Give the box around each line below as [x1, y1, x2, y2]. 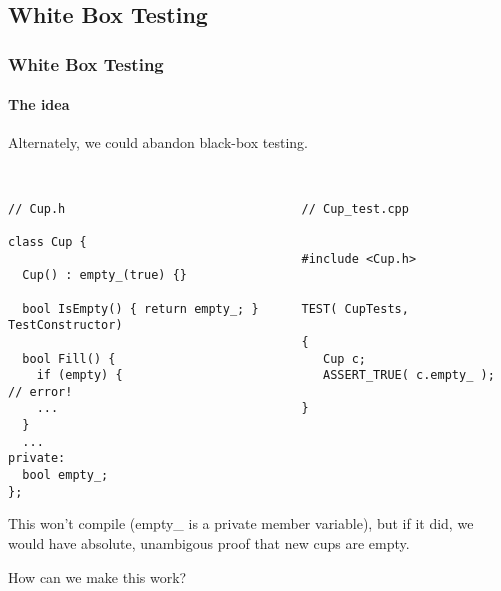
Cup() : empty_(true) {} [22, 268, 187, 283]
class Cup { [8, 234, 87, 249]
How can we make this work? [8, 566, 187, 587]
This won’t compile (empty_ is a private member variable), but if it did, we [8, 513, 474, 534]
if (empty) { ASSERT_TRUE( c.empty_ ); [36, 368, 495, 383]
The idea [8, 94, 70, 115]
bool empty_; [22, 468, 109, 483]
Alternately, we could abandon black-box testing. [8, 132, 308, 153]
